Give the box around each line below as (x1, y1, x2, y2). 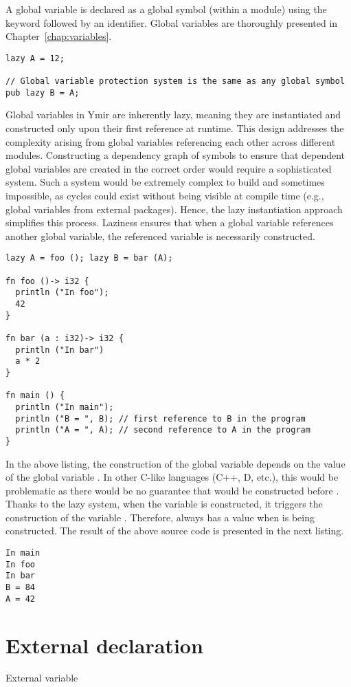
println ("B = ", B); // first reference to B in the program (15, 413, 306, 424)
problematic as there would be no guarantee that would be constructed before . (5, 483, 339, 497)
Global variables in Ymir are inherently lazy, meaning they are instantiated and (5, 107, 341, 122)
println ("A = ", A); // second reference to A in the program (15, 425, 310, 435)
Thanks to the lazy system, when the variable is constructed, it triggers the (5, 497, 323, 511)
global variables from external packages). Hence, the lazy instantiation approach (5, 201, 343, 216)
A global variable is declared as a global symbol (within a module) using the (5, 2, 327, 16)
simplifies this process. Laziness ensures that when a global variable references (5, 215, 334, 230)
